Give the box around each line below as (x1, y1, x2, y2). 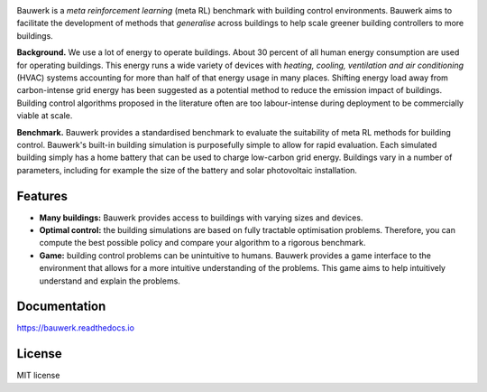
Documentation (16, 299, 106, 314)
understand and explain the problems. (39, 275, 180, 286)
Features (16, 188, 68, 203)
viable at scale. (16, 110, 73, 121)
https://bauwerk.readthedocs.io (16, 322, 135, 333)
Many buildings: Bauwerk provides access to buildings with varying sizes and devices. (39, 212, 363, 223)
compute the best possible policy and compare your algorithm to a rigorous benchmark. (39, 238, 366, 248)
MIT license (16, 370, 60, 381)
